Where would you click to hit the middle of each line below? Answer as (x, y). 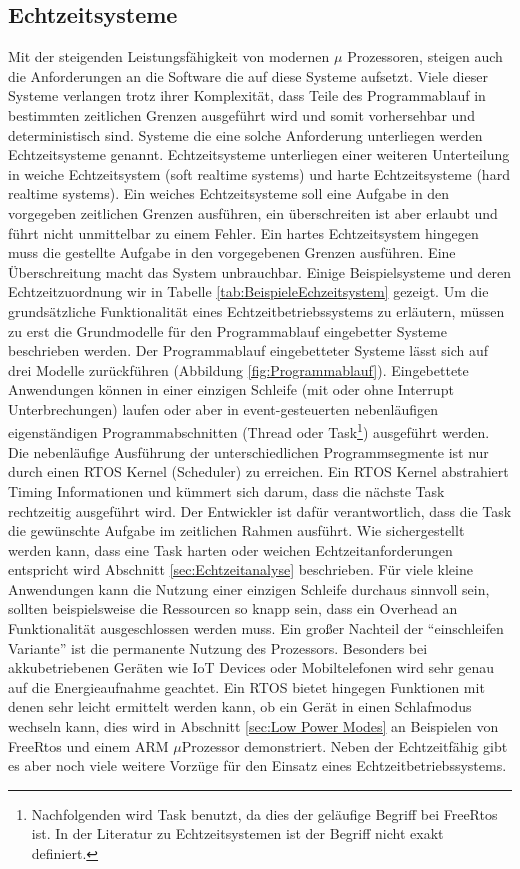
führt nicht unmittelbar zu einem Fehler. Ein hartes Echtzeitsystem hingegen (243, 232)
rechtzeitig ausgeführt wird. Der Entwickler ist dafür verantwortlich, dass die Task (260, 510)
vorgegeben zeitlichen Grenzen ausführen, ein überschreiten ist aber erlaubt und (253, 212)
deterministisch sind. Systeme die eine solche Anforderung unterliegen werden (245, 134)
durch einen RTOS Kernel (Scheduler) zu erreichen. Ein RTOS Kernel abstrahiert (258, 471)
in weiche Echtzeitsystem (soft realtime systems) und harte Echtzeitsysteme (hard (259, 173)
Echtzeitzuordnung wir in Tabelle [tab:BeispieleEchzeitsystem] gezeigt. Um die (248, 291)
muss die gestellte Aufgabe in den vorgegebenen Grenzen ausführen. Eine (232, 252)
